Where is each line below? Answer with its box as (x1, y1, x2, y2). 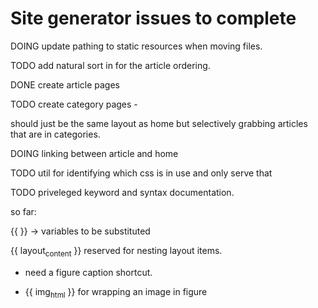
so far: (10, 205, 37, 217)
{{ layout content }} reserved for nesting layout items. (10, 244, 223, 259)
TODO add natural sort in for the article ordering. (10, 59, 211, 71)
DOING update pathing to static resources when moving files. (10, 40, 263, 52)
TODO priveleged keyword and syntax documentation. (10, 186, 235, 198)
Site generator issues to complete (10, 7, 297, 30)
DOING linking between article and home (10, 147, 179, 159)
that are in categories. (10, 128, 101, 140)
